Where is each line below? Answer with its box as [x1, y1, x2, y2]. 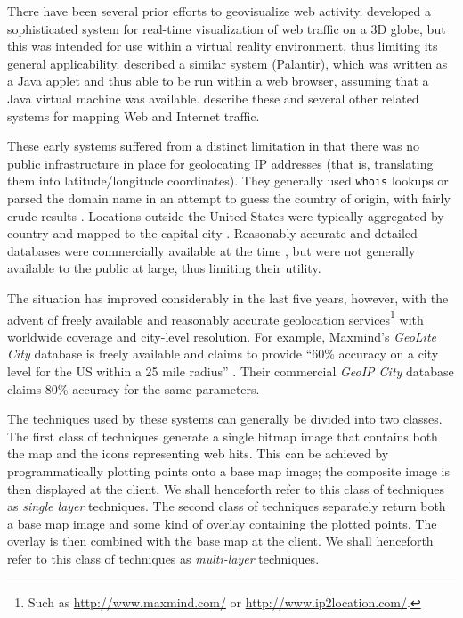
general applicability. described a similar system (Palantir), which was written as [7, 54, 448, 72]
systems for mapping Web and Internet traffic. [7, 106, 260, 125]
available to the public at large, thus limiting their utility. [7, 259, 321, 277]
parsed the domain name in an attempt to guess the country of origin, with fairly [7, 189, 451, 207]
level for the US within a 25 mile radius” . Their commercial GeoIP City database [7, 362, 454, 380]
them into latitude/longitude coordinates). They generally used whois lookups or [7, 171, 449, 190]
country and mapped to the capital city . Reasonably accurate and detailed [7, 224, 418, 243]
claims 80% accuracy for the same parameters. [7, 379, 260, 398]
